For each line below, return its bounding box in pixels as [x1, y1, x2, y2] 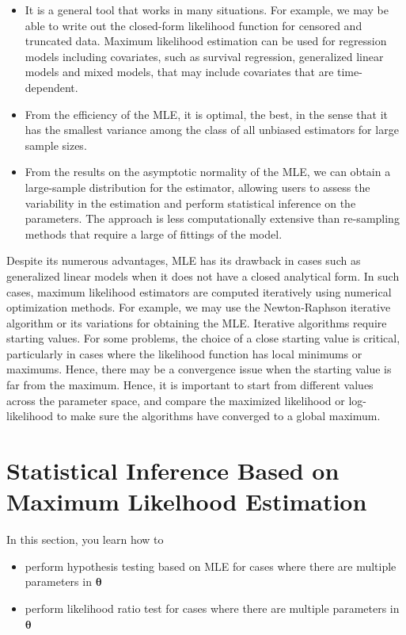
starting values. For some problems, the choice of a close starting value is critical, [6, 330, 400, 346]
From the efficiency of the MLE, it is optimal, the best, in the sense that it [25, 105, 389, 122]
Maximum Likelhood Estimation [6, 485, 367, 518]
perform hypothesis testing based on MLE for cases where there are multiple [25, 557, 397, 574]
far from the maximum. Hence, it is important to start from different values [6, 377, 374, 393]
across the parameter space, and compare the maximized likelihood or [6, 392, 345, 408]
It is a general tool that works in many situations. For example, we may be [25, 2, 389, 17]
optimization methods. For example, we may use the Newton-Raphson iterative [6, 299, 391, 316]
